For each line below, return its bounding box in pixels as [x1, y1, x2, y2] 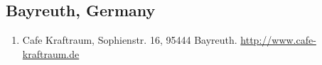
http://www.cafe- [240, 32, 316, 47]
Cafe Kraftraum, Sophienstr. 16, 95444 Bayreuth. [22, 32, 237, 47]
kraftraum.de [22, 46, 80, 61]
